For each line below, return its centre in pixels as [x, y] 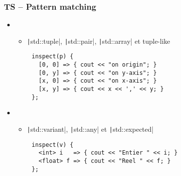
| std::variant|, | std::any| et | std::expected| [90, 129]
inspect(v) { [53, 145]
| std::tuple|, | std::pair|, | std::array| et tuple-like [99, 41]
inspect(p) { [53, 57]
